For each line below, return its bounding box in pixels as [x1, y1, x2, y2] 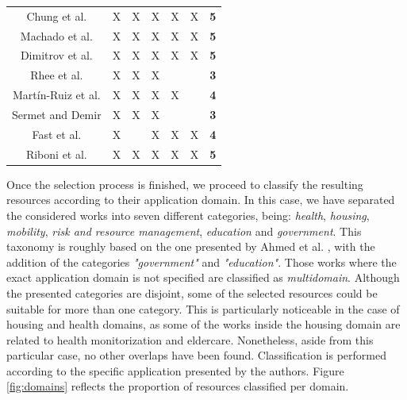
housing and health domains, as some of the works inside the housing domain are [6, 316, 401, 333]
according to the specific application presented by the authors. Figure [6, 362, 344, 379]
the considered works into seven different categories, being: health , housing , [6, 206, 370, 223]
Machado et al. [20, 27, 93, 44]
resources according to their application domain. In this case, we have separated [6, 191, 395, 208]
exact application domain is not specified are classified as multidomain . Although [6, 269, 400, 286]
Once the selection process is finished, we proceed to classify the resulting [6, 175, 363, 192]
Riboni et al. [25, 145, 87, 162]
